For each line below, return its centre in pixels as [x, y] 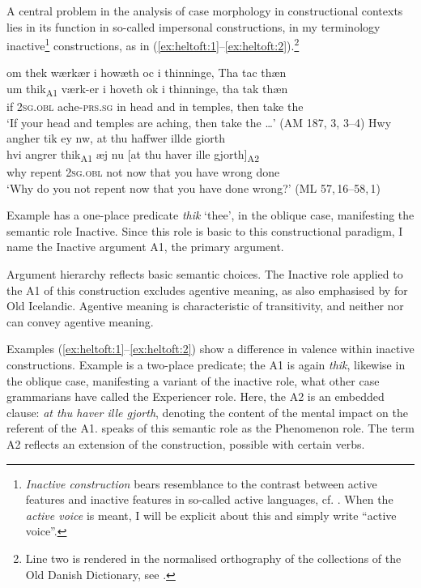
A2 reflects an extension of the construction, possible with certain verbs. [186, 443]
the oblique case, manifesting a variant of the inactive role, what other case [193, 380]
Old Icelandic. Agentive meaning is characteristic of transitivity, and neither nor [205, 306]
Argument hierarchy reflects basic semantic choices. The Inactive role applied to [205, 274]
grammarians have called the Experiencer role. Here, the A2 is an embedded [196, 396]
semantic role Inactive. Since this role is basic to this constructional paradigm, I [205, 230]
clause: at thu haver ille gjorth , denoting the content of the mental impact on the [207, 412]
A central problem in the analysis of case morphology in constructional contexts [205, 11]
